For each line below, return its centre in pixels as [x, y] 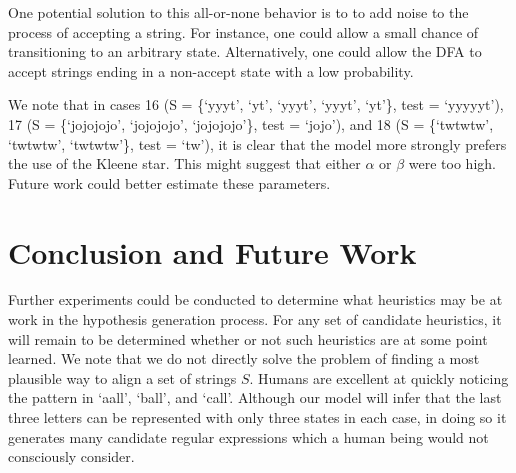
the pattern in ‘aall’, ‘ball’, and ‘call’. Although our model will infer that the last [255, 397]
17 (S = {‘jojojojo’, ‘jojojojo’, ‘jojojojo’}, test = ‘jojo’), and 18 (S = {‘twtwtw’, [251, 123]
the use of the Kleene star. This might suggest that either [184, 163]
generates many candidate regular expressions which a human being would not [248, 436]
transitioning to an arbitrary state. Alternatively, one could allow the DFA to [245, 51]
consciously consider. [71, 456]
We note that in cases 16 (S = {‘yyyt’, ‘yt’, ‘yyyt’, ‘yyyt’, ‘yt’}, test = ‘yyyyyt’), [256, 104]
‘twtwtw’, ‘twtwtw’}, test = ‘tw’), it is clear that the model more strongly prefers [257, 143]
